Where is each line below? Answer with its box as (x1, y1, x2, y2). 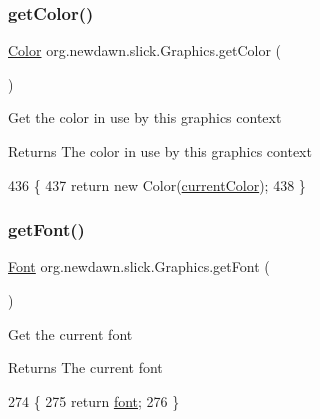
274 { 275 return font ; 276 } (8, 390, 180, 411)
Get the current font (8, 323, 133, 344)
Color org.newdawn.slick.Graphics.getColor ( (8, 40, 282, 61)
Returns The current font (8, 357, 163, 378)
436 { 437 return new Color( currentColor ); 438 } (8, 174, 306, 195)
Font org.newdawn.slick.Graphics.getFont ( (8, 256, 270, 277)
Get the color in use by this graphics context (8, 107, 282, 128)
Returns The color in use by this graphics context (8, 141, 312, 161)
